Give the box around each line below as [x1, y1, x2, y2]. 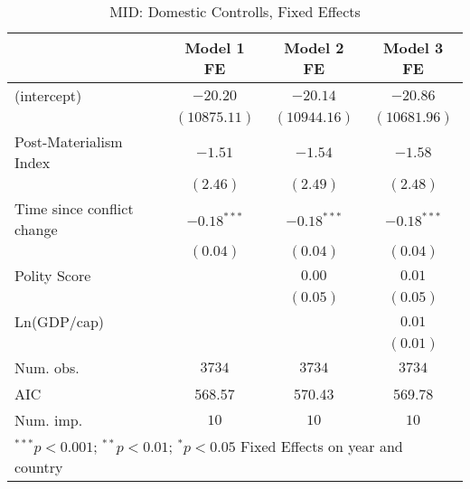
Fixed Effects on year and [240, 436, 403, 456]
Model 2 [284, 37, 344, 58]
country [14, 456, 63, 477]
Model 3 [382, 37, 444, 58]
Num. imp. [14, 409, 83, 430]
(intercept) [14, 85, 82, 106]
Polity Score [14, 265, 91, 286]
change [14, 219, 58, 240]
